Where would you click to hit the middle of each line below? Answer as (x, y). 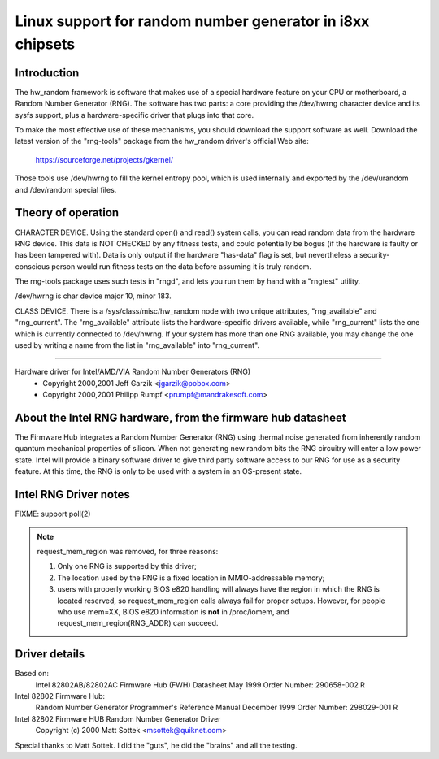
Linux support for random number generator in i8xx (192, 21)
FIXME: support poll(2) (53, 514)
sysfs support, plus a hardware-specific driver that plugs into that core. (135, 115)
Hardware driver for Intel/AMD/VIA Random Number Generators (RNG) (133, 372)
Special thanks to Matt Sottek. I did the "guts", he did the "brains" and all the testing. (156, 745)
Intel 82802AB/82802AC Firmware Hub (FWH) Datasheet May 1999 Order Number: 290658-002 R (200, 685)
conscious (33, 266)
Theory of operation (67, 213)
